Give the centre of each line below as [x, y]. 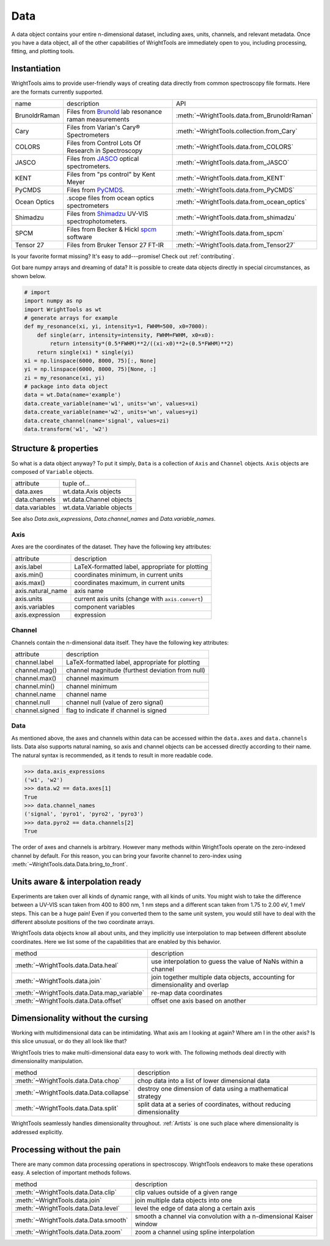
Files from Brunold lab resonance [114, 112]
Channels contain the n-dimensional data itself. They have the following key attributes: [120, 643]
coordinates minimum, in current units [129, 575]
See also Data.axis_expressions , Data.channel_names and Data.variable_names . [114, 519]
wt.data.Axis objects [92, 492]
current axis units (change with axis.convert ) [139, 599]
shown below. [29, 276]
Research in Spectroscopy [105, 151]
